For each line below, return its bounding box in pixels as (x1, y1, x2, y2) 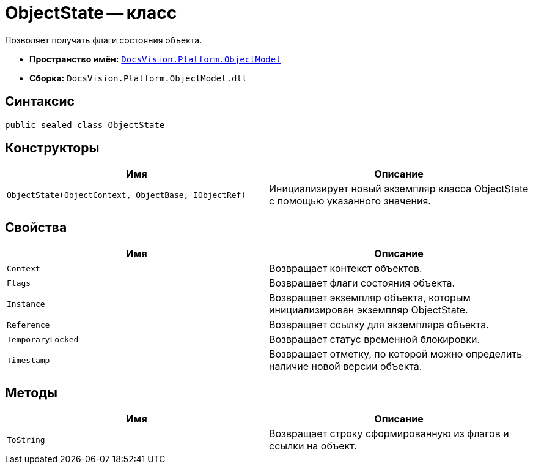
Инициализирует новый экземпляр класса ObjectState (269, 182, 529, 195)
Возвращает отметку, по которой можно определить (269, 348, 523, 361)
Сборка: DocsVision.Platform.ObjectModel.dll (29, 72, 248, 83)
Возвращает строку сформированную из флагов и (269, 427, 509, 440)
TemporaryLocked (7, 334, 79, 344)
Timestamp (7, 355, 50, 365)
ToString (7, 435, 45, 445)
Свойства (5, 219, 67, 235)
